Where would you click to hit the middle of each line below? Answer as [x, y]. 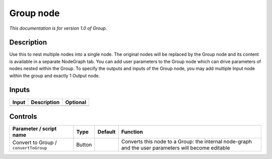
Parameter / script [35, 129]
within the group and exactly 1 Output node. [55, 75]
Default [107, 132]
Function [132, 132]
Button [84, 145]
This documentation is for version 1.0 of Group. [58, 28]
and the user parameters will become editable [176, 148]
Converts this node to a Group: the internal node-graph [186, 142]
